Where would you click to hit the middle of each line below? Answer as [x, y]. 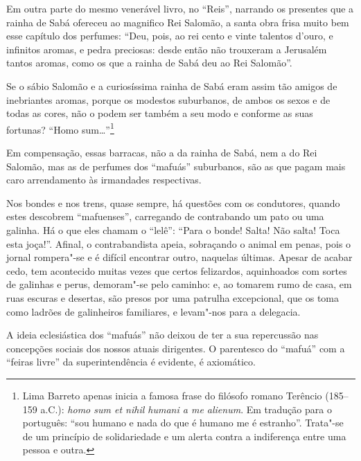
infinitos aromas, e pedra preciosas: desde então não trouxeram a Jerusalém [167, 49]
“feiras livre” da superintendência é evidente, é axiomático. [131, 362]
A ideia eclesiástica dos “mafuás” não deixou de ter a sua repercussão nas [162, 335]
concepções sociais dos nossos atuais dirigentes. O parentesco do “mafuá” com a [176, 348]
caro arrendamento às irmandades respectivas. [104, 180]
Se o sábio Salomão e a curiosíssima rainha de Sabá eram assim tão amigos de [172, 85]
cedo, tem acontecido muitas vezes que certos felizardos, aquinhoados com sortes [177, 270]
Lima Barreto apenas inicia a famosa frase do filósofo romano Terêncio [172, 395]
